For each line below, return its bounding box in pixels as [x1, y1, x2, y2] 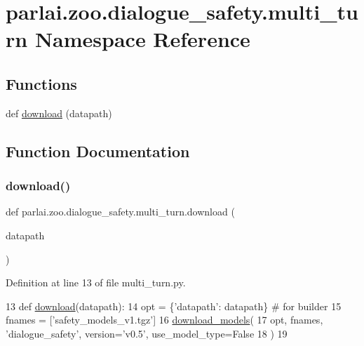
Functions [6, 72, 77, 94]
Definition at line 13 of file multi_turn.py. [6, 275, 186, 290]
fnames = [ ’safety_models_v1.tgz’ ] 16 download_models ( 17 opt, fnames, [6, 312, 323, 327]
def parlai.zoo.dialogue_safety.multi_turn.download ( [6, 204, 235, 219]
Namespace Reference [34, 25, 250, 53]
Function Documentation [6, 140, 190, 161]
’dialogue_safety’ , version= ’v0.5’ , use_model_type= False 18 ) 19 [6, 326, 288, 340]
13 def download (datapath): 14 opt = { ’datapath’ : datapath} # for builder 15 [6, 298, 342, 313]
